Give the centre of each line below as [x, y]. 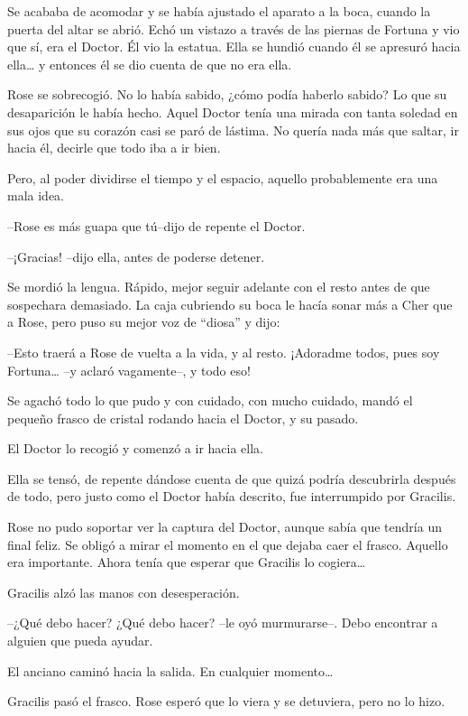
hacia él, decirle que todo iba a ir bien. [114, 148]
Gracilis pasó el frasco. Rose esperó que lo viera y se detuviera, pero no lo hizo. [226, 701]
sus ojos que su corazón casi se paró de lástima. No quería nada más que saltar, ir [233, 130]
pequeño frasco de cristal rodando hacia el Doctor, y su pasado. [183, 418]
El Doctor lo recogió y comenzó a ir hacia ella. [135, 448]
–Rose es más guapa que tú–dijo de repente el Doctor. [156, 225]
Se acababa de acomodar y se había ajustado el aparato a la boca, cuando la [219, 11]
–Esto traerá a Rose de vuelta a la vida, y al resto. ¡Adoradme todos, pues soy [224, 352]
